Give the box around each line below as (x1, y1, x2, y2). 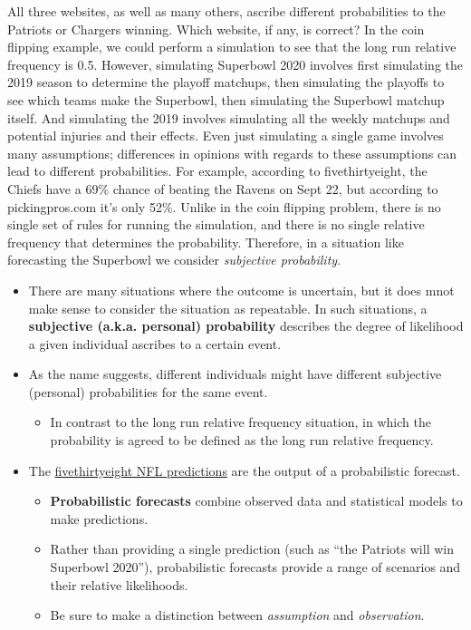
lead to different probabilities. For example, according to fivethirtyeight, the (7, 161, 428, 180)
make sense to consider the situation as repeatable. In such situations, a (28, 298, 428, 317)
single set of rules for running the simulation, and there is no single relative (7, 215, 425, 234)
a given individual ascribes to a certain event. (28, 334, 282, 353)
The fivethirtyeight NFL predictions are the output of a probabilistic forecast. (28, 460, 460, 480)
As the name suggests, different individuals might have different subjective (28, 364, 442, 383)
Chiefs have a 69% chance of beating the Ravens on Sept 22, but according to (7, 179, 438, 198)
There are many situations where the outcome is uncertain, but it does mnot (28, 280, 455, 299)
